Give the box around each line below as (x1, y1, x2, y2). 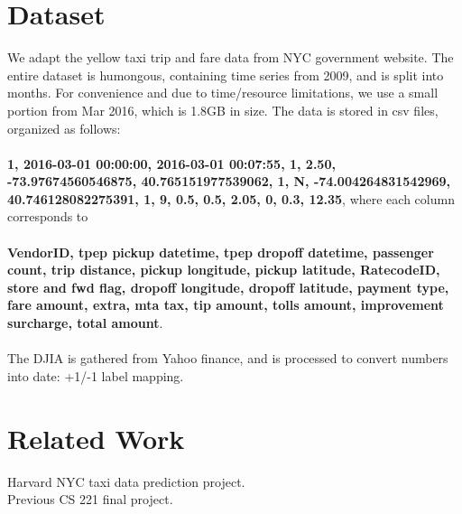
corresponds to (7, 207, 88, 226)
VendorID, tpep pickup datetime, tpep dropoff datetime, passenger (7, 242, 434, 261)
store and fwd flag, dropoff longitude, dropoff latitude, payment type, (7, 277, 449, 296)
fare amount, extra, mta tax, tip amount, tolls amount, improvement (7, 295, 444, 314)
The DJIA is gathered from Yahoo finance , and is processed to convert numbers (7, 349, 448, 368)
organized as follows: (7, 118, 121, 137)
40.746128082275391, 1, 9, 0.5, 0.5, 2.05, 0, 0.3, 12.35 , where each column (7, 189, 455, 208)
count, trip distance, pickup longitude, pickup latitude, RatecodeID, (7, 260, 440, 279)
